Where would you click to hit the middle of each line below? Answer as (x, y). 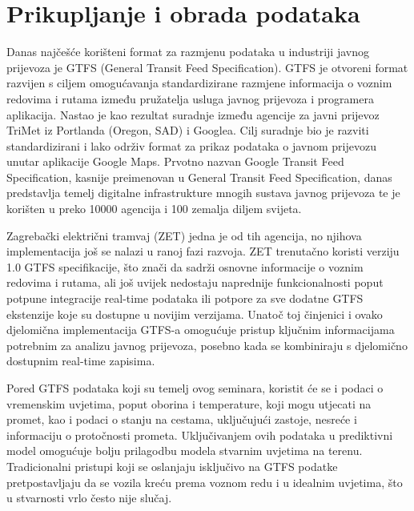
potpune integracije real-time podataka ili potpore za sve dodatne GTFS (185, 298)
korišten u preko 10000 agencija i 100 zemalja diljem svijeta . (154, 209)
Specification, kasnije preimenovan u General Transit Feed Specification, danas (199, 177)
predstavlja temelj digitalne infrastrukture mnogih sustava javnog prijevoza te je (203, 193)
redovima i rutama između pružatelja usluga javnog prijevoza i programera (190, 98)
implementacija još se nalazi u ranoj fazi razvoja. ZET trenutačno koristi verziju (203, 251)
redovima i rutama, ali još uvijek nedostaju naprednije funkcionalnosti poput (195, 282)
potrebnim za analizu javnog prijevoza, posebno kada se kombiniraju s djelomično (207, 345)
